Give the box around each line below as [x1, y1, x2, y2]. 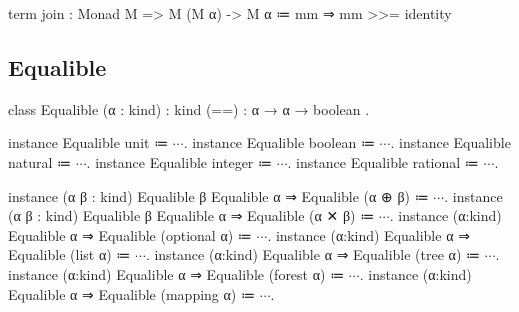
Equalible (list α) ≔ [8, 244, 131, 265]
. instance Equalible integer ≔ [86, 151, 273, 172]
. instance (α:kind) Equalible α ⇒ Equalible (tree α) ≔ [145, 244, 481, 265]
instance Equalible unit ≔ [8, 132, 169, 153]
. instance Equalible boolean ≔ [183, 132, 375, 153]
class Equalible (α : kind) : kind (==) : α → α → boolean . [8, 98, 370, 119]
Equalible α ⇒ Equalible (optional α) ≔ [8, 224, 252, 245]
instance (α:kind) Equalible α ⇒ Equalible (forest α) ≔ [8, 263, 345, 284]
